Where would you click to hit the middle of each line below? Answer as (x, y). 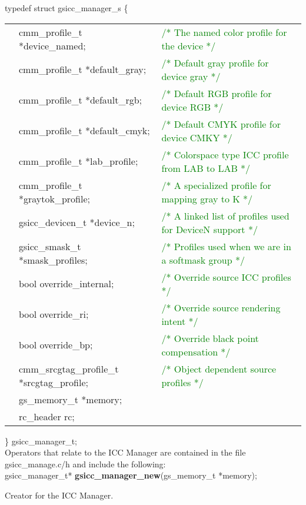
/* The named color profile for (224, 32)
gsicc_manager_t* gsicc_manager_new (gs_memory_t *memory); (131, 475)
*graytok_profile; (55, 198)
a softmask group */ (203, 260)
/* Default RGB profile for (217, 93)
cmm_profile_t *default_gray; (83, 69)
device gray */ (191, 76)
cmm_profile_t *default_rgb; (81, 100)
